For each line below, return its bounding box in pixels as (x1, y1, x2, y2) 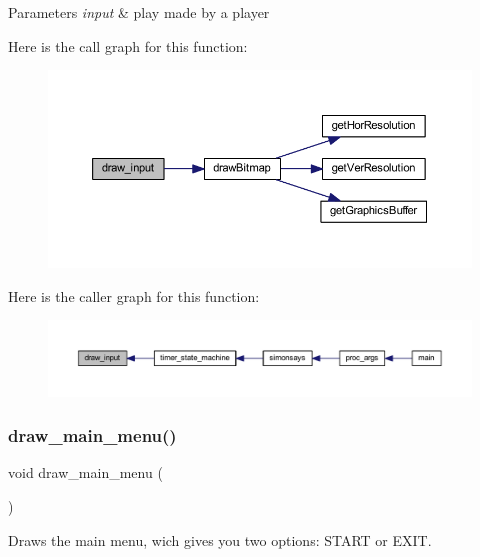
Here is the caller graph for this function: (8, 285, 260, 306)
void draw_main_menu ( (8, 462, 163, 483)
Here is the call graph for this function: (8, 35, 248, 56)
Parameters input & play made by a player (8, 2, 270, 22)
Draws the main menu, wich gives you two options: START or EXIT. (8, 529, 432, 550)
